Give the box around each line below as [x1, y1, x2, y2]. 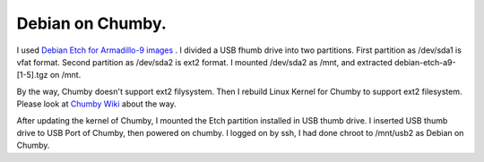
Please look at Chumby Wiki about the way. [16, 98, 177, 109]
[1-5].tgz [16, 70, 48, 81]
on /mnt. [49, 70, 82, 81]
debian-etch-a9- [394, 56, 456, 67]
